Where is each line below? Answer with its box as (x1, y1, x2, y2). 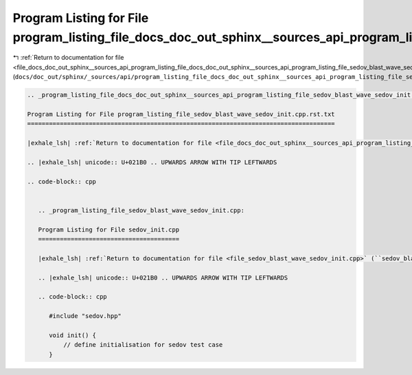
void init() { (49, 331, 96, 339)
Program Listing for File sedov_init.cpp (38, 225, 180, 234)
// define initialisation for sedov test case (62, 341, 223, 349)
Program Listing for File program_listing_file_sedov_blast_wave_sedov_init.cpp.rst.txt (27, 110, 336, 118)
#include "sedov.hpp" (49, 312, 122, 320)
